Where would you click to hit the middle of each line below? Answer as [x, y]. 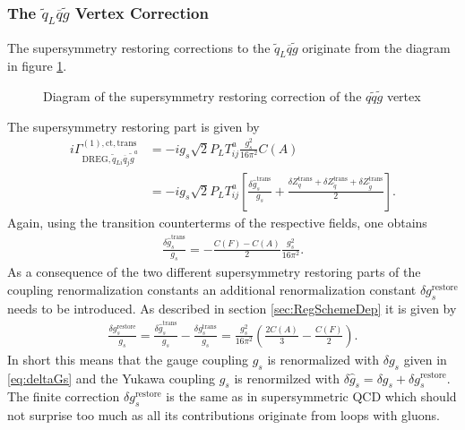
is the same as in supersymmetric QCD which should [311, 396]
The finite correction [64, 396]
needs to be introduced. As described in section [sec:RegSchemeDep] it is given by [232, 308]
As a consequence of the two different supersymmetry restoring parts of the [214, 272]
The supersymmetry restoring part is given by [133, 126]
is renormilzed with [287, 378]
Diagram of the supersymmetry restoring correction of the [202, 95]
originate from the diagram [376, 47]
